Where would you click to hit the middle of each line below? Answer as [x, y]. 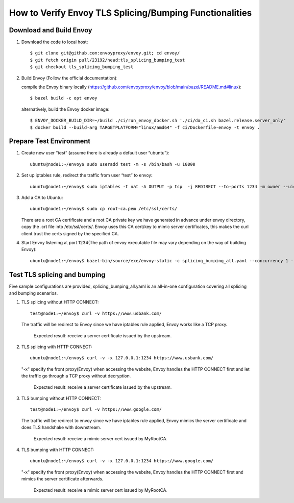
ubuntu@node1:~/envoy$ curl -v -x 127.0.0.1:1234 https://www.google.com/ [122, 461]
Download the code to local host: [55, 42]
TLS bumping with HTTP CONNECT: [58, 450]
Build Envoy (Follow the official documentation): [69, 78]
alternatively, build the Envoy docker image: [65, 109]
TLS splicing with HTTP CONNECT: [57, 347]
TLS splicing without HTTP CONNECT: [60, 302]
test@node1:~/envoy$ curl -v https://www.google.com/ [96, 410]
